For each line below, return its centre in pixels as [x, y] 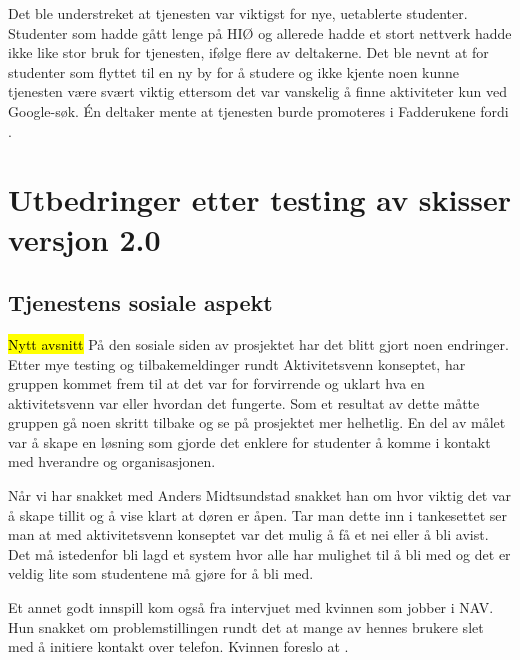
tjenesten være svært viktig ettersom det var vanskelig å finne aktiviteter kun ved [258, 91]
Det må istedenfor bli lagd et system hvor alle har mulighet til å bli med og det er [259, 553]
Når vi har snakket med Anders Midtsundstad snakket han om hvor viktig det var [260, 495]
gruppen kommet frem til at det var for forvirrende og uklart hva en [216, 383]
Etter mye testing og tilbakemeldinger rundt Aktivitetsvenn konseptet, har [237, 363]
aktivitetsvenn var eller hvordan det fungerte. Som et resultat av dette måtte [244, 402]
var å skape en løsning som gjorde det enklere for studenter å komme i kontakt [249, 441]
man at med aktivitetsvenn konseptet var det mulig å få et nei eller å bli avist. [248, 534]
